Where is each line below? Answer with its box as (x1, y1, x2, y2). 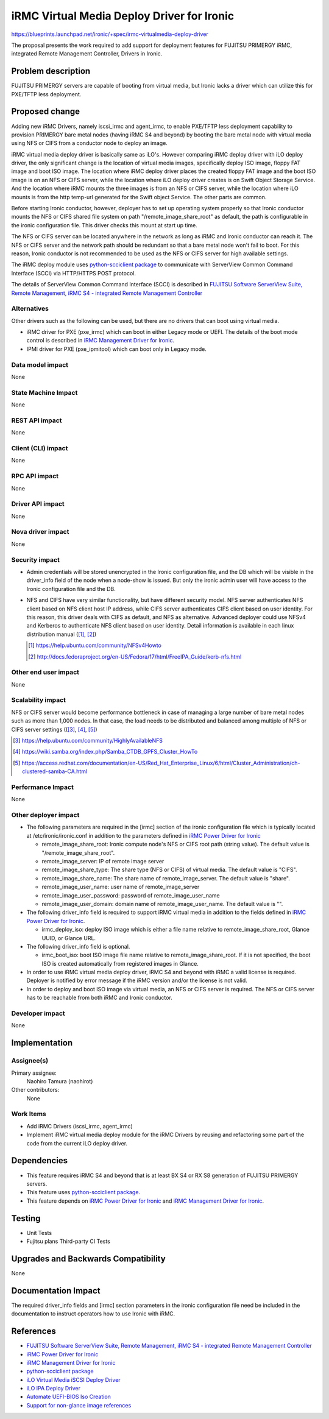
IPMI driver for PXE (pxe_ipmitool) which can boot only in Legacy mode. (26, 345, 207, 353)
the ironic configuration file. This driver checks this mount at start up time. (11, 221, 197, 228)
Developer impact (11, 1009, 65, 1017)
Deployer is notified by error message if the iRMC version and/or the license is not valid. (26, 977, 248, 984)
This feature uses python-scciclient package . (26, 1189, 140, 1196)
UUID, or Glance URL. (41, 934, 96, 941)
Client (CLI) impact (11, 444, 68, 453)
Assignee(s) (11, 1056, 49, 1065)
